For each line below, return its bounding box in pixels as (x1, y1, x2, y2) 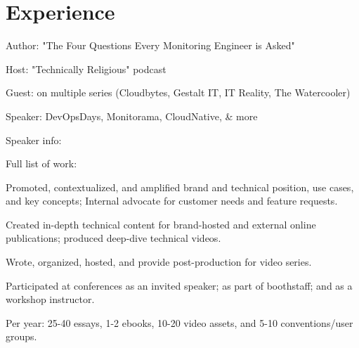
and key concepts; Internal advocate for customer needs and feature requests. (6, 193, 338, 208)
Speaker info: (6, 132, 62, 147)
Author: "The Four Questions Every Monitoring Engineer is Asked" (6, 38, 295, 53)
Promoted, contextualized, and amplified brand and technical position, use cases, (6, 179, 354, 194)
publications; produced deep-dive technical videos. (6, 231, 221, 245)
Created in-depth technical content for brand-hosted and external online (6, 217, 316, 231)
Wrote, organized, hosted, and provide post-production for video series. (6, 254, 312, 269)
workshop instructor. (6, 292, 95, 307)
